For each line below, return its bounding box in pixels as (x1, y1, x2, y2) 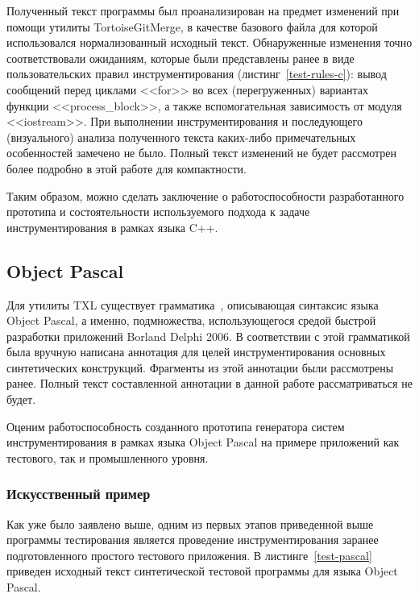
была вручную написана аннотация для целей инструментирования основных (6, 343, 386, 360)
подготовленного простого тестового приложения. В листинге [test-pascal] (6, 546, 372, 563)
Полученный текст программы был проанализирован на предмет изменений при (6, 2, 400, 19)
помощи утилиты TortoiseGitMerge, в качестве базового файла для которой (6, 18, 378, 35)
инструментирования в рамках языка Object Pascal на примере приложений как (6, 434, 400, 451)
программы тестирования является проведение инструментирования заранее (6, 531, 379, 548)
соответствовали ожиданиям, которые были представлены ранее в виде (6, 49, 355, 66)
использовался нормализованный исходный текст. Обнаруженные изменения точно (6, 34, 413, 51)
